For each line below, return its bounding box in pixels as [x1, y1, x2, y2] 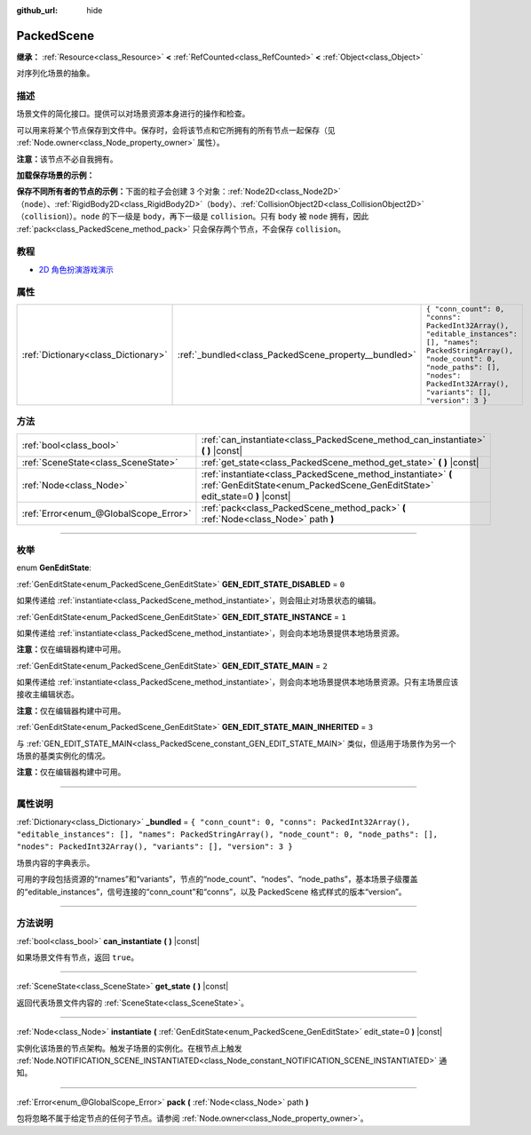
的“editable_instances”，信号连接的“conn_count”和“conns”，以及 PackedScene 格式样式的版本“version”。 [16, 886, 408, 897]
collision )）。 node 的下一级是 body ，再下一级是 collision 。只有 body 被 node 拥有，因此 [24, 211, 369, 222]
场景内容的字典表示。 [16, 857, 95, 868]
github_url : [16, 5, 58, 15]
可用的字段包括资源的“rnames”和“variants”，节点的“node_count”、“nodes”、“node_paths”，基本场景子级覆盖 [16, 874, 418, 885]
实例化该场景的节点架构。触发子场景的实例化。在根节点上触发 [16, 1043, 242, 1053]
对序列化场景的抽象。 [16, 67, 95, 79]
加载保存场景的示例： [16, 170, 95, 180]
